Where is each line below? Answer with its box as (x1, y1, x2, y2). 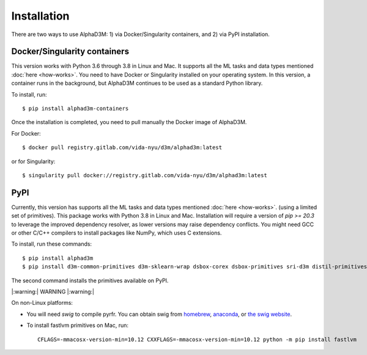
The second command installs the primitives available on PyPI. (11, 277, 169, 284)
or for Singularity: (11, 158, 56, 165)
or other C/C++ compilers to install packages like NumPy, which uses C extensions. (11, 229, 222, 236)
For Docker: (11, 130, 41, 137)
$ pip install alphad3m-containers (22, 105, 129, 112)
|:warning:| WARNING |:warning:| (11, 288, 95, 295)
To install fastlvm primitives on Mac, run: (26, 321, 128, 329)
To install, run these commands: (11, 240, 92, 247)
